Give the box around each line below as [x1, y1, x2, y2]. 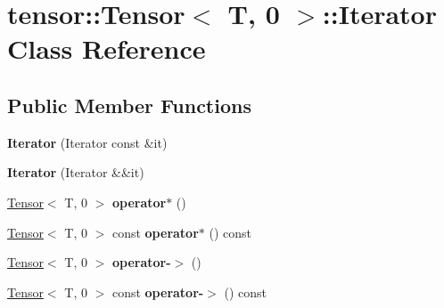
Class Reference [7, 30, 206, 67]
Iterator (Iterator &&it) [7, 163, 144, 182]
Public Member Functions [7, 91, 251, 118]
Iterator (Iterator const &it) [7, 133, 168, 151]
